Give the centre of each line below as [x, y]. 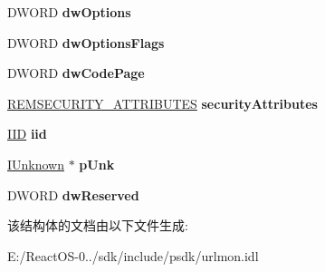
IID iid [27, 134]
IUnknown [36, 164]
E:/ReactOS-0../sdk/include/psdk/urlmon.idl [133, 255]
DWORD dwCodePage [76, 73]
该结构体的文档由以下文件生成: [98, 225]
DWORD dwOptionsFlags [86, 42]
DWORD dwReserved [73, 194]
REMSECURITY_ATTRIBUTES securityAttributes [162, 103]
